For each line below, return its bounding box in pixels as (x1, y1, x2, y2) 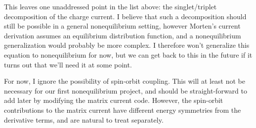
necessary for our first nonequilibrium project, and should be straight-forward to (4, 85, 247, 96)
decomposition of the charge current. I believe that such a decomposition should (4, 11, 247, 21)
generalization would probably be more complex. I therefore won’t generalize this (4, 40, 250, 50)
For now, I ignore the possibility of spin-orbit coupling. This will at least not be (4, 76, 246, 86)
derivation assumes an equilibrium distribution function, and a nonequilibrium (4, 30, 241, 40)
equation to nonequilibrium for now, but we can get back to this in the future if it (4, 49, 253, 60)
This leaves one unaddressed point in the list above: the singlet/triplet (4, 1, 217, 11)
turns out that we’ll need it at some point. (4, 59, 132, 69)
